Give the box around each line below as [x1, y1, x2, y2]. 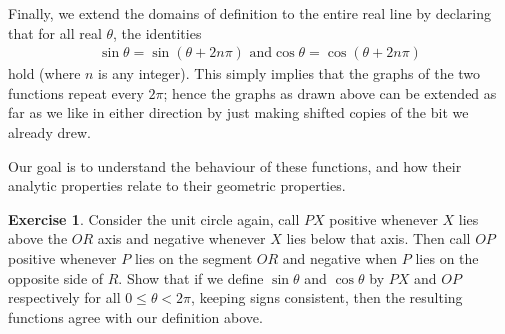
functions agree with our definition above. [8, 306, 263, 327]
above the [8, 228, 68, 249]
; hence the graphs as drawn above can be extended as [163, 82, 497, 103]
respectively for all [8, 287, 121, 308]
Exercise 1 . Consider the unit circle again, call [8, 208, 300, 229]
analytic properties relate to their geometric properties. [8, 175, 346, 196]
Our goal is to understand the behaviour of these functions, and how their [8, 155, 462, 176]
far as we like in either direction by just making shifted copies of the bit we [8, 102, 469, 123]
